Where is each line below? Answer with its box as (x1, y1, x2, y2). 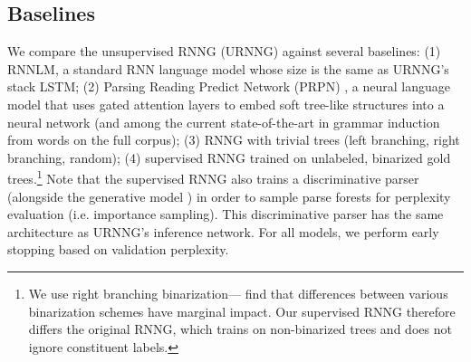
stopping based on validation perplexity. (7, 240, 229, 259)
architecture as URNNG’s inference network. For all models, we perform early (7, 222, 439, 241)
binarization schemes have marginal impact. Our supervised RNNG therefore (28, 301, 456, 320)
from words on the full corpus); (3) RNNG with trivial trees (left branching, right (7, 130, 460, 149)
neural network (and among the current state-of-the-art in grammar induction (7, 112, 440, 131)
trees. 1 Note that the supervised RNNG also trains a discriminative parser (7, 167, 419, 188)
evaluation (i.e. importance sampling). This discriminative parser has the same (7, 205, 444, 224)
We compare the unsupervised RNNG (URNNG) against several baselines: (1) (7, 42, 441, 61)
